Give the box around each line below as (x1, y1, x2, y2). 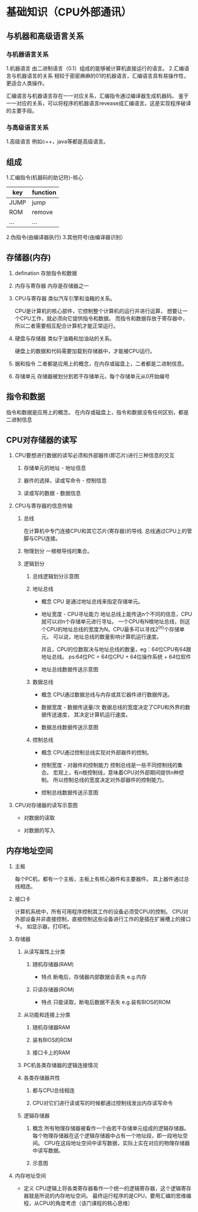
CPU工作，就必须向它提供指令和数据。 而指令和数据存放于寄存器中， (20, 315, 188, 322)
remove (31, 208, 53, 216)
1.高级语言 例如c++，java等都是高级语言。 (6, 138, 109, 145)
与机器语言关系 (6, 50, 49, 58)
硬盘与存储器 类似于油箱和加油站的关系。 (14, 335, 115, 342)
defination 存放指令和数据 (14, 269, 77, 277)
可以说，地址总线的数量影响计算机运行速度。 (53, 633, 163, 640)
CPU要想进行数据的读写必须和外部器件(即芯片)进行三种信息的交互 (14, 452, 175, 459)
